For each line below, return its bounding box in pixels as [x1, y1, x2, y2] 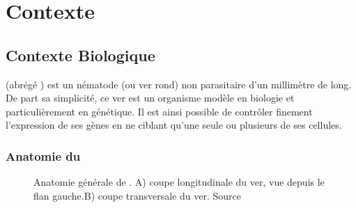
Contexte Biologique [6, 44, 155, 65]
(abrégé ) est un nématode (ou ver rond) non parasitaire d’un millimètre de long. [6, 77, 352, 91]
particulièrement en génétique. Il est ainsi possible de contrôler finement [6, 104, 313, 118]
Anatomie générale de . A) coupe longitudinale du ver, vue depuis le [33, 175, 325, 189]
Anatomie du [6, 147, 81, 164]
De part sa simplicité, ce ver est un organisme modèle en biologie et [6, 90, 295, 105]
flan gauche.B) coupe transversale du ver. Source [33, 188, 242, 202]
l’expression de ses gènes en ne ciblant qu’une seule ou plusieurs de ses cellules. [6, 118, 342, 132]
